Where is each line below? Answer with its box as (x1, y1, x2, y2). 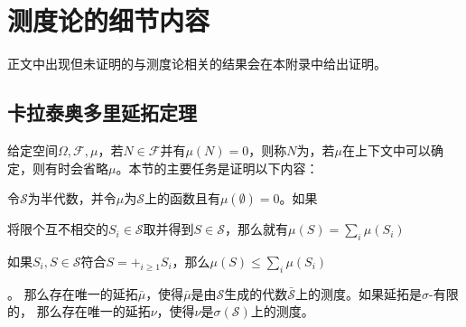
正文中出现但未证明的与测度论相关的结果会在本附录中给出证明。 (7, 54, 387, 73)
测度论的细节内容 (7, 2, 210, 39)
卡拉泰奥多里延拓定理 (7, 98, 197, 126)
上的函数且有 (144, 189, 220, 208)
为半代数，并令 (27, 189, 116, 208)
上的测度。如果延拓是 (295, 284, 423, 303)
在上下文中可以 (341, 140, 431, 159)
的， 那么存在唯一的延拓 (7, 302, 151, 321)
